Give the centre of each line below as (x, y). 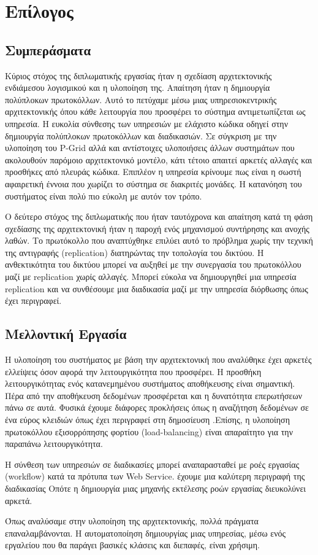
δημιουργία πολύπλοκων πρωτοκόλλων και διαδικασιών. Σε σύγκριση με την (141, 135)
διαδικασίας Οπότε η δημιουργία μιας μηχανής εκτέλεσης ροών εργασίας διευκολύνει (156, 488)
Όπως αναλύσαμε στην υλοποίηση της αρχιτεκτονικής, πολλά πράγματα (132, 521)
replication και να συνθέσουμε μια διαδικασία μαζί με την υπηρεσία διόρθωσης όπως (157, 288)
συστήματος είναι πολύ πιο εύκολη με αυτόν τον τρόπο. (104, 196)
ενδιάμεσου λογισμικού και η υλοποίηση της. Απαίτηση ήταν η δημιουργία (138, 87)
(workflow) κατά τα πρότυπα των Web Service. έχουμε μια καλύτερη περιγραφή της (155, 476)
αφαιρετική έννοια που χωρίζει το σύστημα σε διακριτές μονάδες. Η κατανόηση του (153, 183)
